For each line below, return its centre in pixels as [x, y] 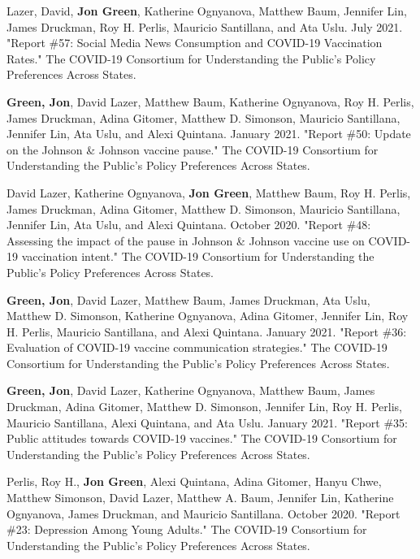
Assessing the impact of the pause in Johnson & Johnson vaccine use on [186, 240]
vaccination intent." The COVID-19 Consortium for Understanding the [198, 256]
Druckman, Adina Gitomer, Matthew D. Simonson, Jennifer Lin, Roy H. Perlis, [204, 407]
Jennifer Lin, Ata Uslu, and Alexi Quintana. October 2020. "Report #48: [189, 225]
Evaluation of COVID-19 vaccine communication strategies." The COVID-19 [197, 347]
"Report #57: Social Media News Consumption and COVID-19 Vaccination [195, 43]
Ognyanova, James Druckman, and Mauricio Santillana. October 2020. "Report [204, 513]
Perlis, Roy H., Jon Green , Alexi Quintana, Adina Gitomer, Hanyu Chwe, [194, 481]
